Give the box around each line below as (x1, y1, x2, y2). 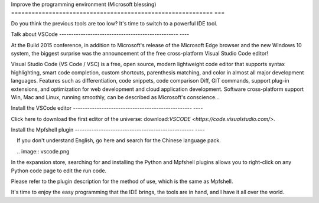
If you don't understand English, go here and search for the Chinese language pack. (17, 137, 222, 144)
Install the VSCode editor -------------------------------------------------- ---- (11, 104, 203, 112)
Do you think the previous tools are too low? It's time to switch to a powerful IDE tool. (11, 19, 218, 27)
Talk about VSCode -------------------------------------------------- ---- (11, 31, 190, 38)
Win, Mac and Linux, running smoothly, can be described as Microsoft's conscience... (11, 93, 220, 100)
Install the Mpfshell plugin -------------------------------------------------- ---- (11, 126, 205, 133)
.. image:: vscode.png (17, 148, 70, 155)
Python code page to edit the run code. (11, 167, 107, 174)
